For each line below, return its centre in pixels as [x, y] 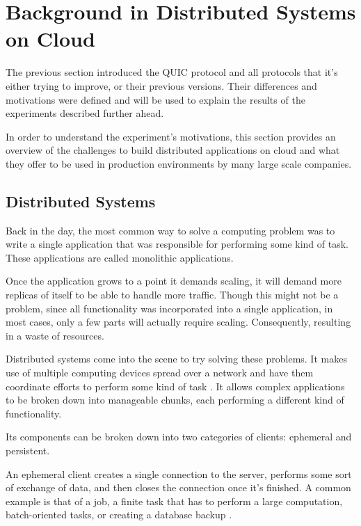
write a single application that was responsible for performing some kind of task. [177, 244]
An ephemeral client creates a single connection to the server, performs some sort [179, 473]
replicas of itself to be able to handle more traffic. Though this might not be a [172, 295]
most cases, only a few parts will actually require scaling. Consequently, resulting [178, 322]
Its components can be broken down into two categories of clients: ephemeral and [179, 437]
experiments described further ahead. [85, 113]
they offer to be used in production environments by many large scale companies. [179, 163]
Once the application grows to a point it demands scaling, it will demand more [174, 281]
